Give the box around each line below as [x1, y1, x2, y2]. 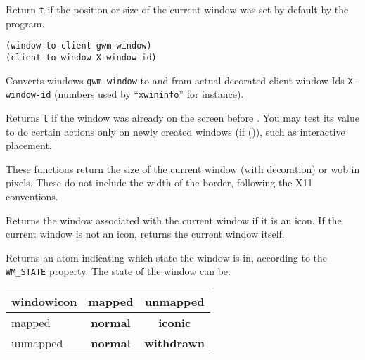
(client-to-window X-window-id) [6, 52, 157, 63]
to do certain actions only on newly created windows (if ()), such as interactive [6, 124, 345, 139]
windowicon [11, 292, 77, 309]
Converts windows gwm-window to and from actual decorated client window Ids [6, 72, 345, 87]
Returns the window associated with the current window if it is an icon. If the [6, 212, 342, 227]
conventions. [6, 188, 58, 203]
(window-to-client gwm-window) [6, 41, 152, 51]
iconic [158, 314, 191, 330]
